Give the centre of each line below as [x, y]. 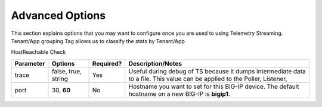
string [60, 79]
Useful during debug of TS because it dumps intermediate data [217, 71]
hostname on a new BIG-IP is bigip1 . [179, 93]
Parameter [30, 63]
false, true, [67, 71]
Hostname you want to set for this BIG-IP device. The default [214, 86]
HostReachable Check [38, 52]
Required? [107, 63]
